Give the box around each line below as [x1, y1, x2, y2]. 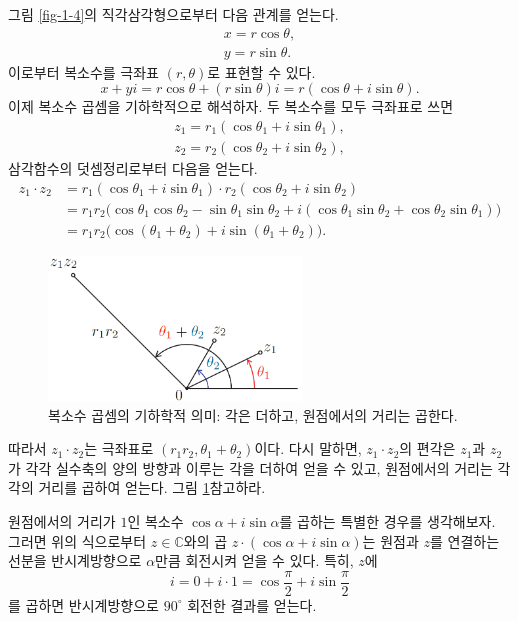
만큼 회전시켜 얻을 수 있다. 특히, [155, 550, 354, 571]
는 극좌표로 [84, 438, 154, 459]
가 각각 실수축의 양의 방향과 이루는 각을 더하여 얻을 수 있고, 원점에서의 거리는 [8, 457, 493, 478]
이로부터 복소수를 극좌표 [8, 61, 160, 82]
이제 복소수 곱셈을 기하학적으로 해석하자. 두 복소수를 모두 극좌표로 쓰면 [8, 96, 454, 117]
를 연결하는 [429, 530, 500, 551]
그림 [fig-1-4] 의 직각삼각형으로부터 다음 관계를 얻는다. [8, 4, 339, 24]
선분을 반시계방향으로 [8, 550, 142, 571]
